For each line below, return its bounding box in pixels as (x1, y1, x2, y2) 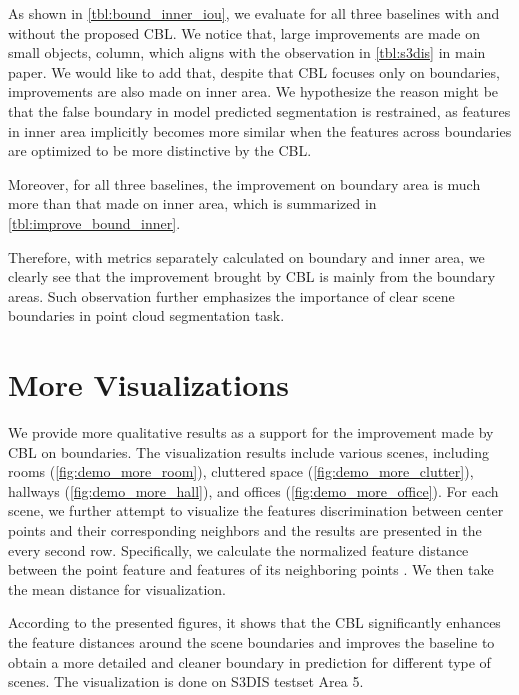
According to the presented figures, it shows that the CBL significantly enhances (8, 612, 501, 633)
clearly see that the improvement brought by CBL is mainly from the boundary (8, 266, 496, 287)
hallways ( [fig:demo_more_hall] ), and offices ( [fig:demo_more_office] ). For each (8, 480, 499, 501)
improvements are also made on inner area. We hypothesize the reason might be (8, 81, 499, 102)
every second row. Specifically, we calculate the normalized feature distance (8, 539, 469, 560)
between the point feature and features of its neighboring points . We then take (8, 559, 494, 580)
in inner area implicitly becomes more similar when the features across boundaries (8, 120, 512, 141)
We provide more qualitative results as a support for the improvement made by (8, 422, 494, 443)
